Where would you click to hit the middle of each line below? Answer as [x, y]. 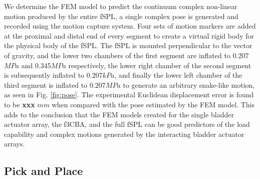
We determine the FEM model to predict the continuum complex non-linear [121, 6]
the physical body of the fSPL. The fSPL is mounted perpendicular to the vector [128, 45]
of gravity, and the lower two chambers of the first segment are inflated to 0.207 [126, 55]
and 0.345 [36, 65]
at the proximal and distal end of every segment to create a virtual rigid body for [129, 35]
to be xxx [20, 104]
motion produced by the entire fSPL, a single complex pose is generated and [121, 16]
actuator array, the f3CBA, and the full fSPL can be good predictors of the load [127, 124]
